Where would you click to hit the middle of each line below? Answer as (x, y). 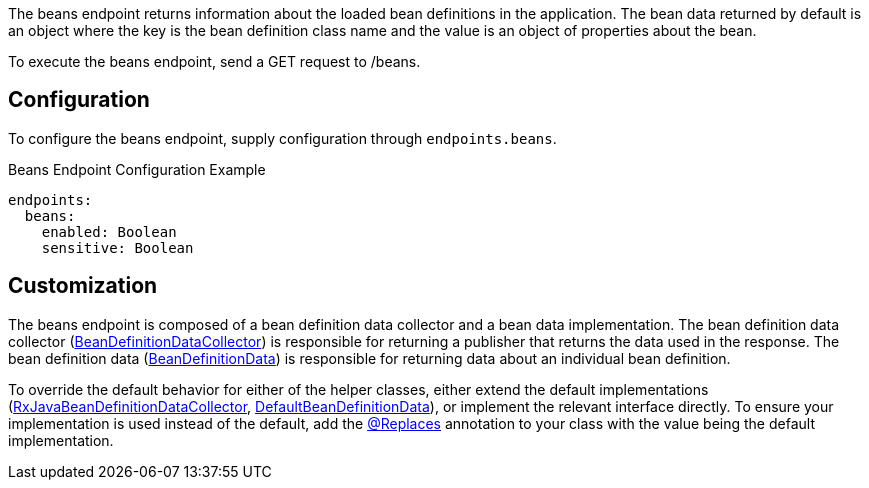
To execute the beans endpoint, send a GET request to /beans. (214, 61)
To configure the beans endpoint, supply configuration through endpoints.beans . (282, 138)
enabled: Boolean (109, 231)
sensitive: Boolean (117, 247)
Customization (83, 286)
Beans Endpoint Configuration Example (137, 169)
